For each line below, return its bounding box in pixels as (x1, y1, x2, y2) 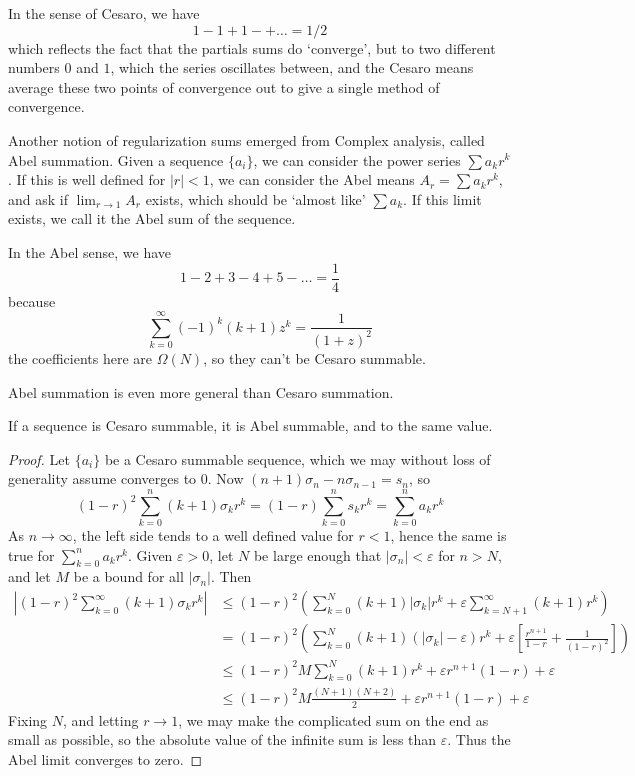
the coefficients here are (8, 347, 153, 368)
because (8, 290, 56, 311)
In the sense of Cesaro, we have (8, 3, 200, 23)
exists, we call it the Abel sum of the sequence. (8, 208, 296, 229)
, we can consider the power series (253, 149, 461, 170)
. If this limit (403, 188, 482, 209)
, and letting (63, 709, 139, 730)
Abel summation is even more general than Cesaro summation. (8, 381, 394, 402)
